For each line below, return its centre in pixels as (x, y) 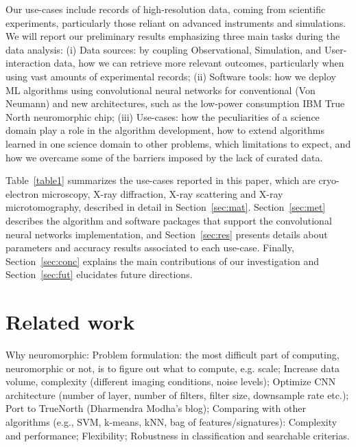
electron (22, 193)
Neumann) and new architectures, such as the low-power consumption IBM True (175, 103)
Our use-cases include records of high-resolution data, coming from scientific (166, 9)
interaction (28, 63)
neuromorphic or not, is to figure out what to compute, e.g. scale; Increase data (173, 368)
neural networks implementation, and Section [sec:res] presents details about (167, 234)
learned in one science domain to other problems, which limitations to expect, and (178, 143)
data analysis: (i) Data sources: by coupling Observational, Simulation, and (164, 49)
